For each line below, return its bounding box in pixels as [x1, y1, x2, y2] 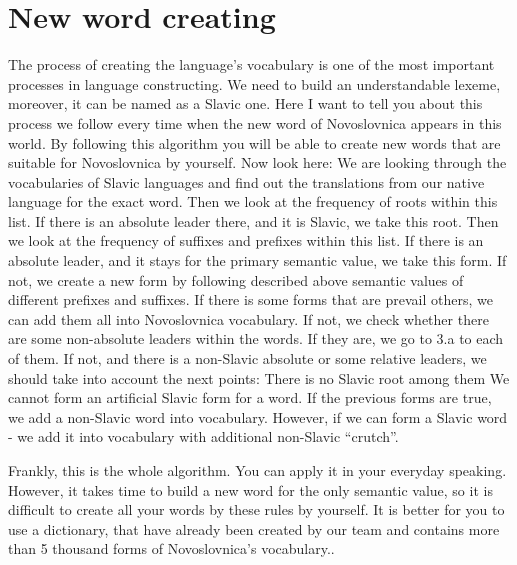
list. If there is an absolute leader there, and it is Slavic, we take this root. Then [8, 210, 499, 231]
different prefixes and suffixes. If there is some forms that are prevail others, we [8, 289, 493, 310]
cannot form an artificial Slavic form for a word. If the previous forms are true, [8, 387, 492, 408]
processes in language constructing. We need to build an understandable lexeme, [8, 73, 501, 94]
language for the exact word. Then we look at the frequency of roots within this [8, 191, 498, 212]
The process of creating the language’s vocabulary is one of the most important [8, 54, 495, 75]
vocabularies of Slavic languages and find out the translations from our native [8, 171, 485, 192]
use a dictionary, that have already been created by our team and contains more [8, 518, 500, 539]
